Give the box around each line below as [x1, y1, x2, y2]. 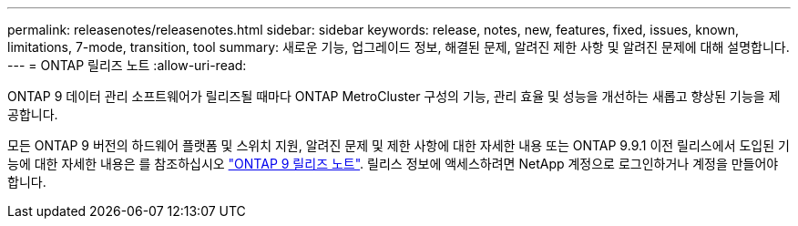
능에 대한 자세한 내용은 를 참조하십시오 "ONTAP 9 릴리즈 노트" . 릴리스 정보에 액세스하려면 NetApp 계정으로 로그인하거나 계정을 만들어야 [7, 156, 779, 171]
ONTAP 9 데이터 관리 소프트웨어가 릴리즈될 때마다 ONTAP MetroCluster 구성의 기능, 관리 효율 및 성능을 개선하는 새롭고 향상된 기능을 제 [7, 88, 781, 104]
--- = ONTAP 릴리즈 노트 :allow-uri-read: [7, 57, 247, 73]
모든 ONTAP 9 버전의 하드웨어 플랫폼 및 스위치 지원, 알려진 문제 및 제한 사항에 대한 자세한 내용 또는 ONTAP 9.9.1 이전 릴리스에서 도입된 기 [7, 138, 790, 153]
